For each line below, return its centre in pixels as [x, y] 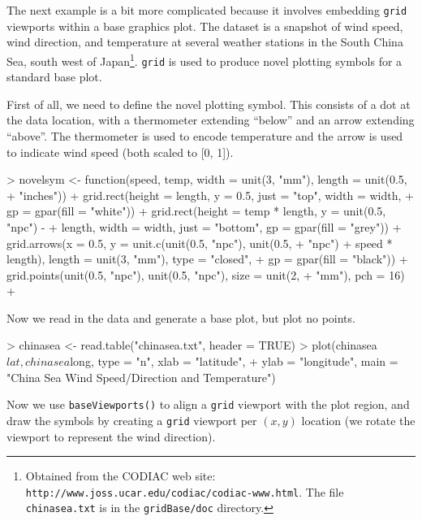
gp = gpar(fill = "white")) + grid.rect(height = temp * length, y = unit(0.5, [196, 211]
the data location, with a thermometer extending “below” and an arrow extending [211, 120]
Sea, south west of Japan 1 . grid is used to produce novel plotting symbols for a [205, 59]
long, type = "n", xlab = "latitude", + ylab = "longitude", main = [234, 361]
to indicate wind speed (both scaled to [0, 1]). [120, 152]
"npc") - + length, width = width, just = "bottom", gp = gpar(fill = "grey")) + [204, 226]
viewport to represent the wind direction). [111, 436]
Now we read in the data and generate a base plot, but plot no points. [181, 317]
